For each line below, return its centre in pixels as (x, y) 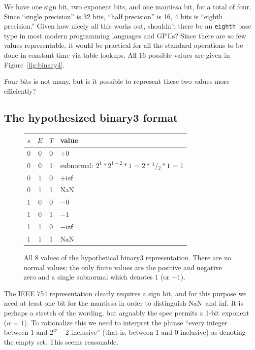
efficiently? (20, 90)
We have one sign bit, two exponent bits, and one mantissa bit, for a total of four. (128, 6)
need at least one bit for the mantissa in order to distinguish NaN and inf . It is (124, 303)
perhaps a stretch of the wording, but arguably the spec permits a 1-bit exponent (127, 312)
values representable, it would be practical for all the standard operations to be (124, 45)
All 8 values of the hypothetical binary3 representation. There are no (127, 257)
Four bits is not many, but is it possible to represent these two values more (117, 81)
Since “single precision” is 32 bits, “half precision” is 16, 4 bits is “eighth (113, 16)
